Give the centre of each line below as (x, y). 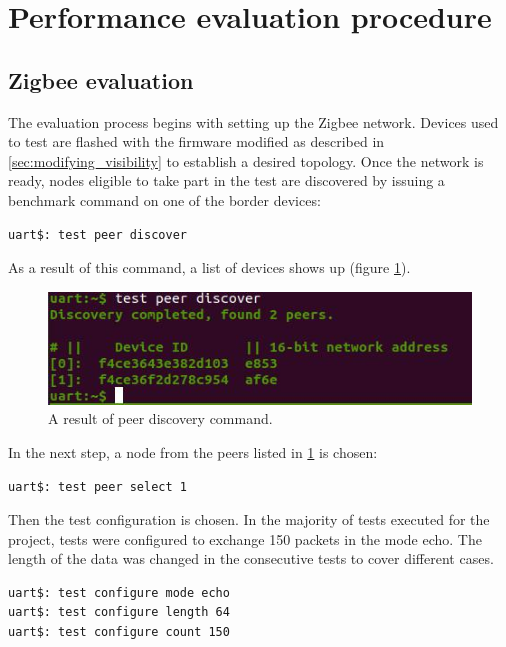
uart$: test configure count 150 (119, 632)
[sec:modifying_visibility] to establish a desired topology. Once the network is (246, 160)
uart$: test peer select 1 (97, 486)
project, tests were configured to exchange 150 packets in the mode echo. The (245, 538)
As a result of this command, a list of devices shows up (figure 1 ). (209, 267)
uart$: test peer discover (97, 234)
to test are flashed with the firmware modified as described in (196, 141)
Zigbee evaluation (101, 79)
